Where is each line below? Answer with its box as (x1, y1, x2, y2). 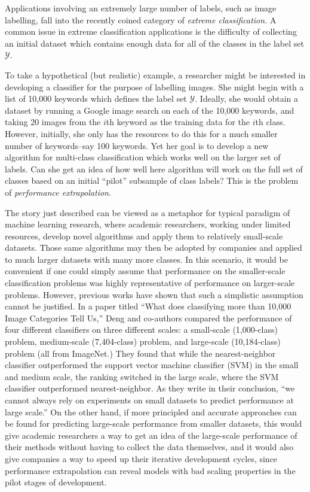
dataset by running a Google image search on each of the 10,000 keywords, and (5, 104, 294, 116)
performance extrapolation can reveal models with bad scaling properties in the (5, 464, 296, 476)
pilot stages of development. (5, 476, 107, 488)
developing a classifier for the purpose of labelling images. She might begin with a (5, 80, 304, 93)
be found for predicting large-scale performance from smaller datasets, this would (5, 417, 302, 430)
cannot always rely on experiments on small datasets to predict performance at (5, 394, 294, 406)
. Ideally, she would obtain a (195, 92, 299, 105)
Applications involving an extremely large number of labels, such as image (5, 2, 277, 14)
